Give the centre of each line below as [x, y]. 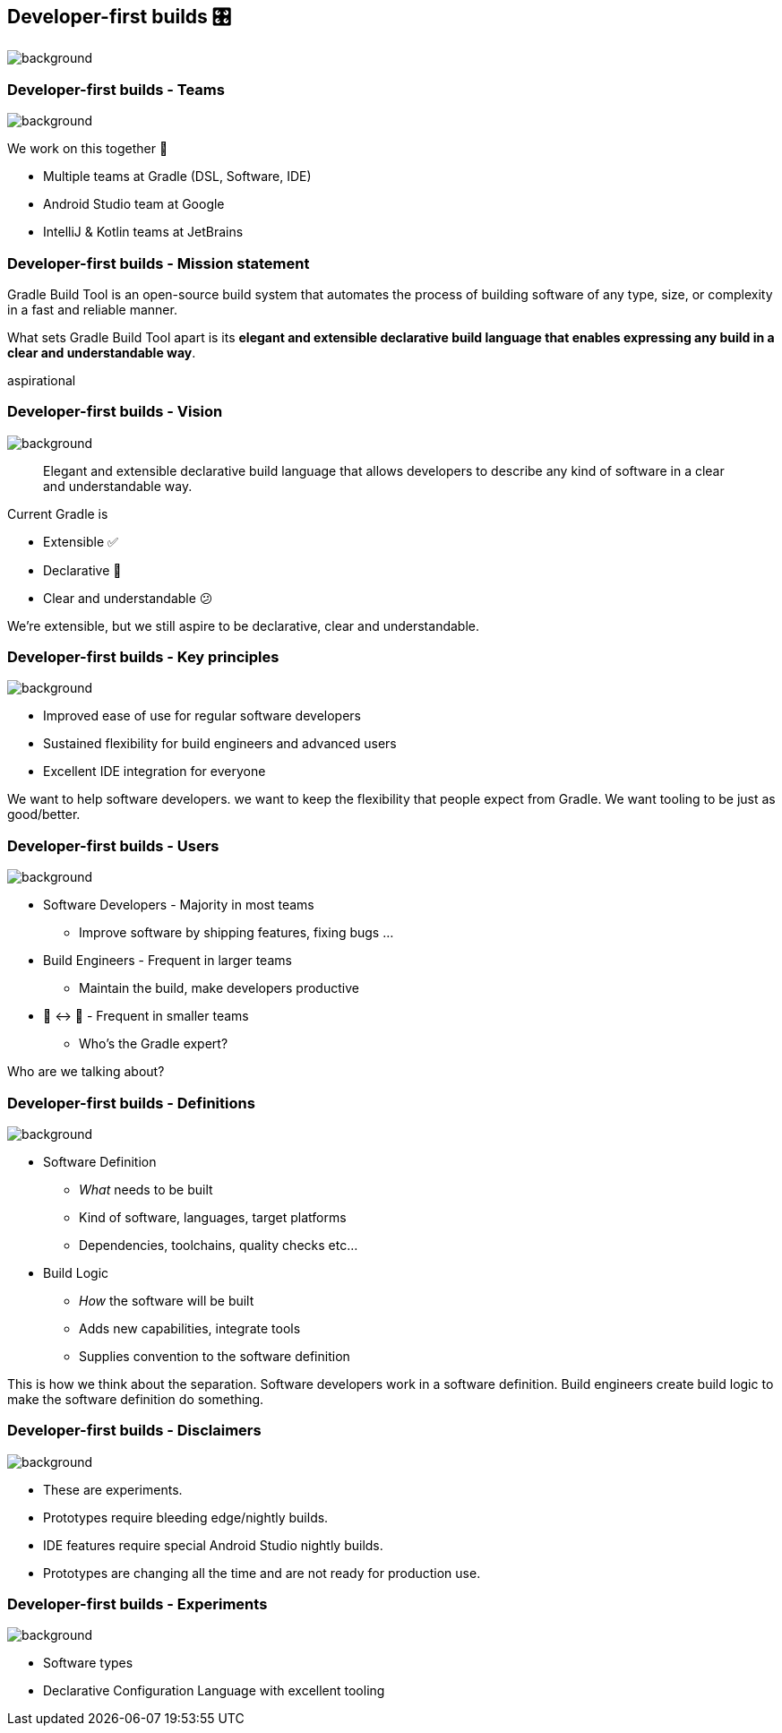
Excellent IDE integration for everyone [155, 772]
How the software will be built [167, 1300]
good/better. [44, 815]
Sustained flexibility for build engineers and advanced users [220, 744]
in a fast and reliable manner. [92, 309]
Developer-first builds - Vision [115, 412]
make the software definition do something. [136, 1399]
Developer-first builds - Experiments [137, 1604]
